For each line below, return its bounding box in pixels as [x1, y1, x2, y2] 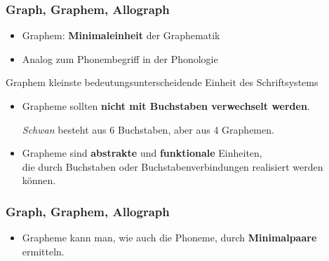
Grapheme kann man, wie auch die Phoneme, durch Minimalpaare [22, 230, 317, 245]
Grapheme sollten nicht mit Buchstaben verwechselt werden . [22, 99, 310, 113]
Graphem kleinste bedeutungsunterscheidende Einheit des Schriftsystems [6, 75, 318, 90]
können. [22, 173, 56, 188]
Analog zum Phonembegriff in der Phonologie [22, 51, 218, 66]
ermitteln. [22, 244, 65, 258]
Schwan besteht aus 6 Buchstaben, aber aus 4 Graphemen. [22, 122, 274, 136]
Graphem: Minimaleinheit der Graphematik [22, 28, 220, 43]
